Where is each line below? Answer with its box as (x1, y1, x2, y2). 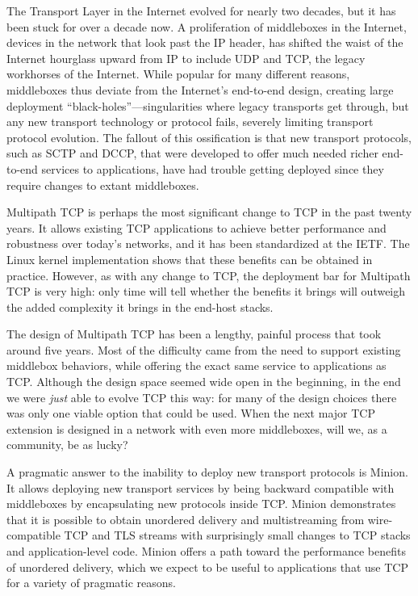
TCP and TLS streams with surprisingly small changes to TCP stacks (64, 527, 411, 544)
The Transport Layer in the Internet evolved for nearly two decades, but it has (6, 2, 396, 19)
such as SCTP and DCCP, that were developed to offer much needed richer (6, 145, 378, 162)
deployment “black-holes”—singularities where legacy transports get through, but (6, 97, 409, 114)
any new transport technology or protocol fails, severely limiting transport (6, 113, 374, 130)
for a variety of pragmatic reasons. (6, 574, 176, 591)
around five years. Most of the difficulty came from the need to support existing (6, 341, 401, 358)
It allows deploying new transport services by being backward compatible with (6, 479, 395, 496)
